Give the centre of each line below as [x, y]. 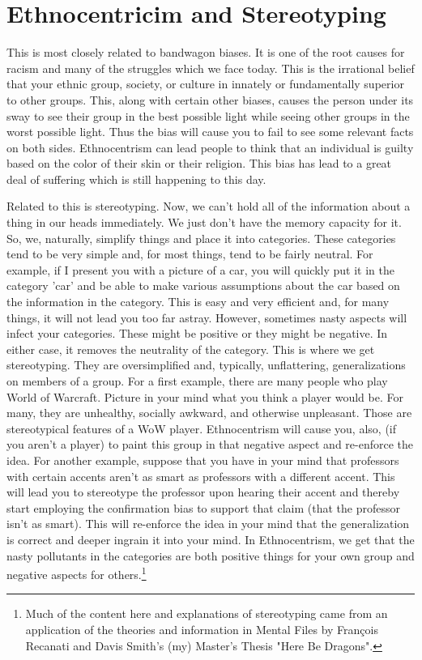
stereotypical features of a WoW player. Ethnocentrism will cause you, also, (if [202, 428]
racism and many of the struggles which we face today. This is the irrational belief [211, 68]
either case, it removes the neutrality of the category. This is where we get [191, 349]
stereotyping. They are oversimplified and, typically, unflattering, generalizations [206, 365]
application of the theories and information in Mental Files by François [202, 629]
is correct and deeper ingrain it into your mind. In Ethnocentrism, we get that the [211, 539]
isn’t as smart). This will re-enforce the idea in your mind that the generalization [208, 524]
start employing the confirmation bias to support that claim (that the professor [203, 507]
